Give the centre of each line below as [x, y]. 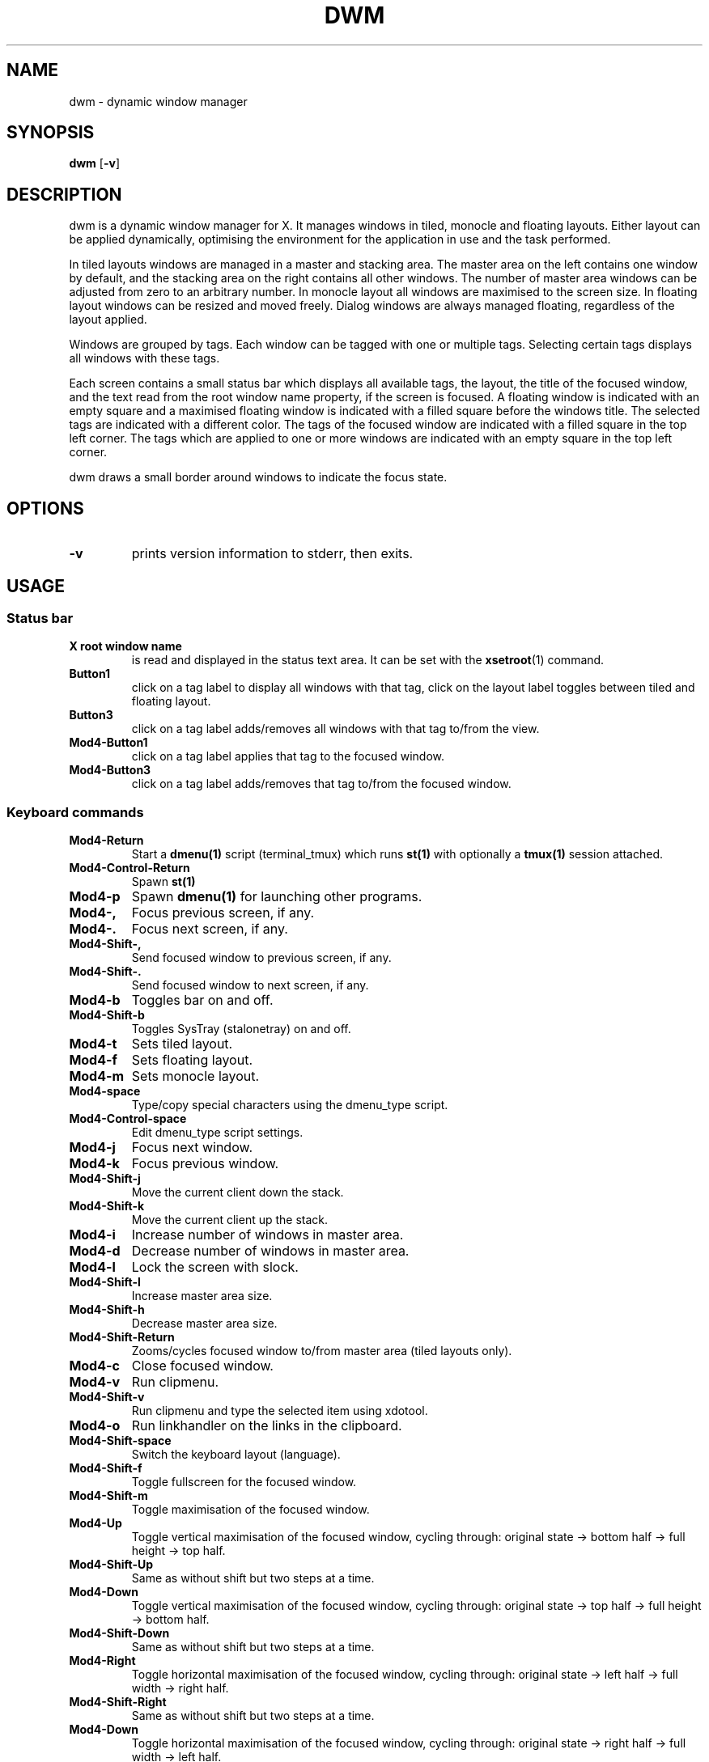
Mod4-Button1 [108, 743]
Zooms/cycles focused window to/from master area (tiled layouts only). [322, 1351]
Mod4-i [92, 1235]
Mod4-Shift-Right [118, 1702]
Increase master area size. [202, 1296]
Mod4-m [97, 1076]
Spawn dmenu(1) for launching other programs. [277, 897]
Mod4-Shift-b [107, 1015]
